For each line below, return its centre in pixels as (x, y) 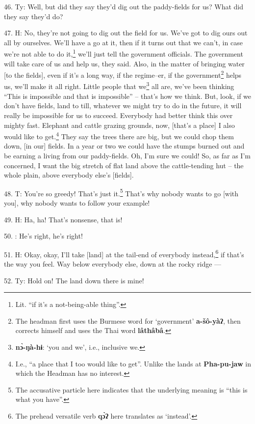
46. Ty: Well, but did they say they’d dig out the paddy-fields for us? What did (124, 6)
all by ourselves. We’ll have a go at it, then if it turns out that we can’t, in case (123, 42)
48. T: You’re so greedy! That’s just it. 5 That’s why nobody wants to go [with (121, 192)
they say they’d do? (34, 16)
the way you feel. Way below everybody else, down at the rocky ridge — (113, 264)
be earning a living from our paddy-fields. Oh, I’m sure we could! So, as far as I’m (127, 155)
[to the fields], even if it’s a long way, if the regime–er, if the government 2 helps (123, 74)
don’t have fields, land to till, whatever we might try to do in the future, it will (123, 106)
